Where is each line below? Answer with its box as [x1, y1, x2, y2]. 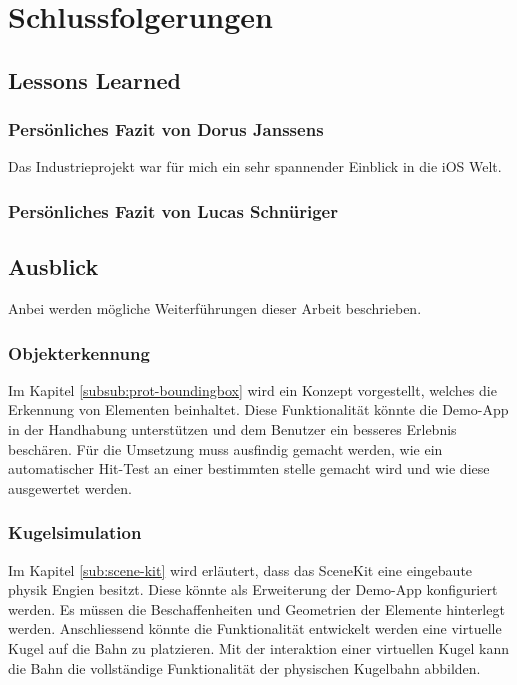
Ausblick [8, 251, 99, 282]
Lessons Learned [8, 64, 181, 95]
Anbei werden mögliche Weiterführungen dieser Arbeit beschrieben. [8, 298, 422, 319]
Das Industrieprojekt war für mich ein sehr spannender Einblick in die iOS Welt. [8, 156, 502, 177]
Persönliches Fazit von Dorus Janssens [8, 117, 324, 142]
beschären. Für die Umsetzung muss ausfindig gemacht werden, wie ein [8, 438, 443, 459]
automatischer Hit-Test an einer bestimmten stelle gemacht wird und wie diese [8, 458, 490, 479]
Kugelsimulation [8, 520, 142, 545]
